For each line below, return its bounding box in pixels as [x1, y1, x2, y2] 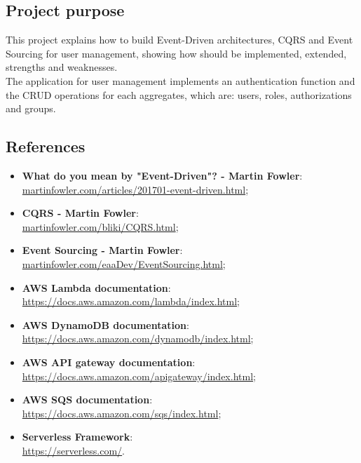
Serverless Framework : [22, 429, 133, 444]
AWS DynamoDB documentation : [22, 317, 189, 332]
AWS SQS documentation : [22, 392, 153, 407]
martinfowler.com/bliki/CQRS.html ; [22, 219, 179, 234]
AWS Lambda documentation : [22, 280, 171, 295]
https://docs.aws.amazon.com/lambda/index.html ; [22, 294, 240, 309]
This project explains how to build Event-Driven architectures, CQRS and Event [6, 32, 353, 47]
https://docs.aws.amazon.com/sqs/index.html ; [22, 405, 222, 420]
